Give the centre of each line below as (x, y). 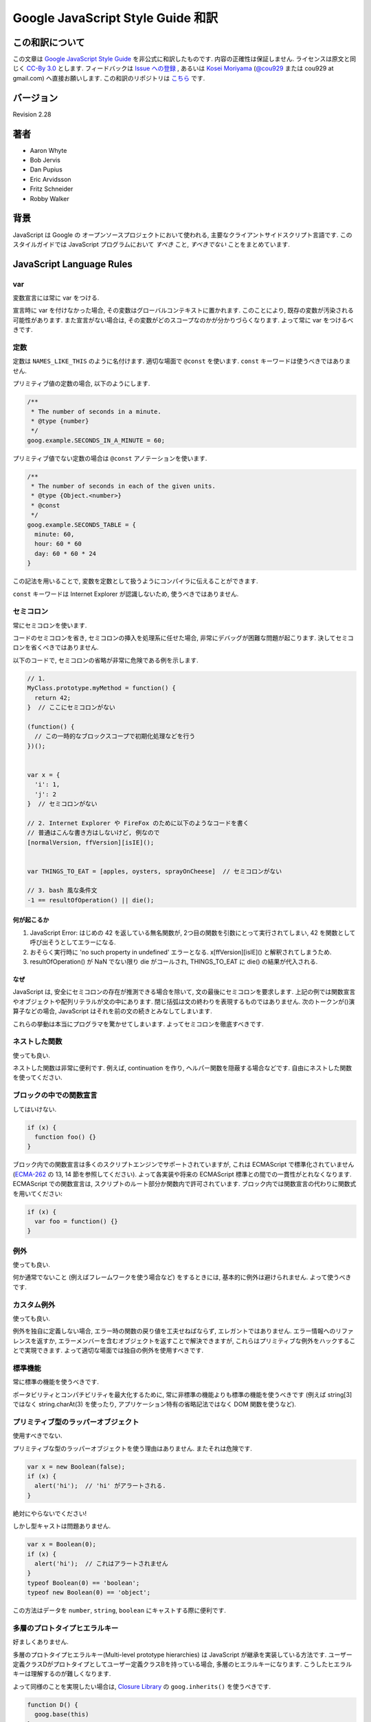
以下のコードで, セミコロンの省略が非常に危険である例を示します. (105, 660)
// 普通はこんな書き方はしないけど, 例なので (93, 833)
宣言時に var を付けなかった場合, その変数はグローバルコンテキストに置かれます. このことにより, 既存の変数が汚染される (183, 311)
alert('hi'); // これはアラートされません (101, 1563)
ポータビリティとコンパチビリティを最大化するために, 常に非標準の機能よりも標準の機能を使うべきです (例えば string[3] (182, 1394)
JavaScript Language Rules (73, 264)
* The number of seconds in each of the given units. (123, 486)
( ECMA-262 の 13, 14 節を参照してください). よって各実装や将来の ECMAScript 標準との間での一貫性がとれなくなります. (182, 1174)
